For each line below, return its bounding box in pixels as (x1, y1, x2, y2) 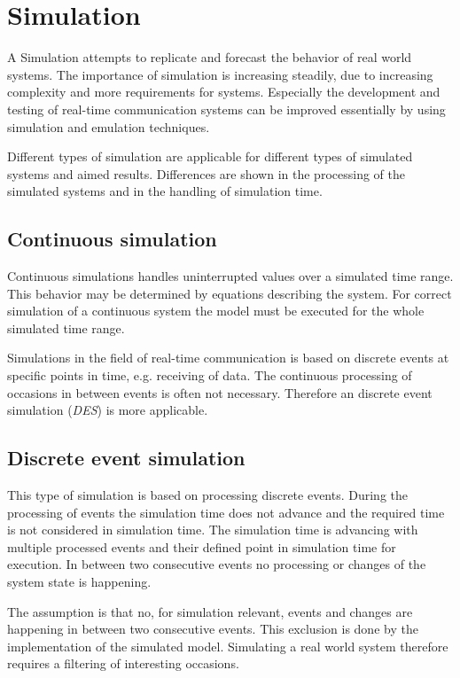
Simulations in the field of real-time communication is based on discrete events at (7, 348, 449, 367)
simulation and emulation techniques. (7, 117, 210, 136)
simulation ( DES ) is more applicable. (7, 401, 208, 419)
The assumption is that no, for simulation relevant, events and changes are (7, 602, 413, 620)
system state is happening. (7, 573, 152, 590)
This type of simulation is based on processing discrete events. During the (7, 486, 409, 504)
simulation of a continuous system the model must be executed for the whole (7, 301, 425, 320)
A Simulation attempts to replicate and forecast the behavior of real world (7, 48, 412, 66)
